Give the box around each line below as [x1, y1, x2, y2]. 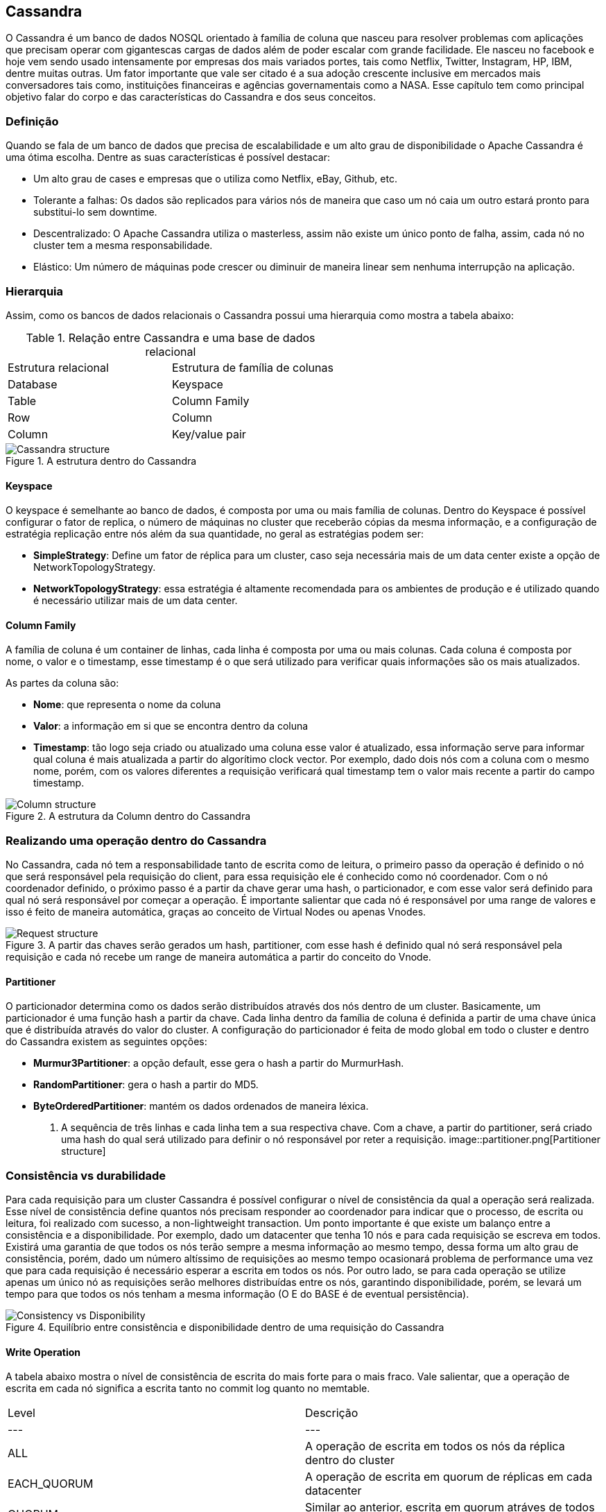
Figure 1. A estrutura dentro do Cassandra [6, 454, 197, 467]
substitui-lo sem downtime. [33, 206, 157, 218]
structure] [61, 1145, 106, 1158]
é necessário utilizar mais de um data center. [33, 594, 238, 607]
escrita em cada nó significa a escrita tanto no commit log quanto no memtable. [6, 1382, 370, 1395]
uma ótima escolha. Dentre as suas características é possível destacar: [6, 151, 330, 164]
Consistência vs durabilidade [6, 1168, 166, 1183]
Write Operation [6, 1346, 81, 1358]
